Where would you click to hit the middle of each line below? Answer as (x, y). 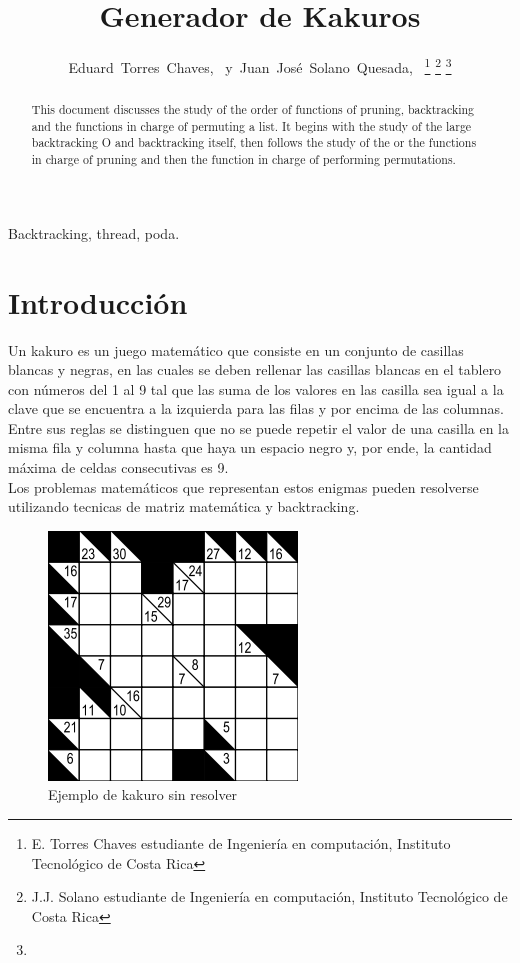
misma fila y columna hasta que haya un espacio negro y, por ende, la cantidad (250, 447)
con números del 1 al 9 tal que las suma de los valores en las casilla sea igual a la (256, 388)
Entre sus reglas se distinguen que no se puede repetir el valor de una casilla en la (259, 427)
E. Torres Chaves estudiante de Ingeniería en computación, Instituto (241, 843)
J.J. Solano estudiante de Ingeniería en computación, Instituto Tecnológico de (269, 896)
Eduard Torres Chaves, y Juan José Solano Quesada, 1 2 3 (260, 65)
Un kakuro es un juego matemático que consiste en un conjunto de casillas (236, 349)
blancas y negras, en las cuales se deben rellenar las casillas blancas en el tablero (255, 369)
